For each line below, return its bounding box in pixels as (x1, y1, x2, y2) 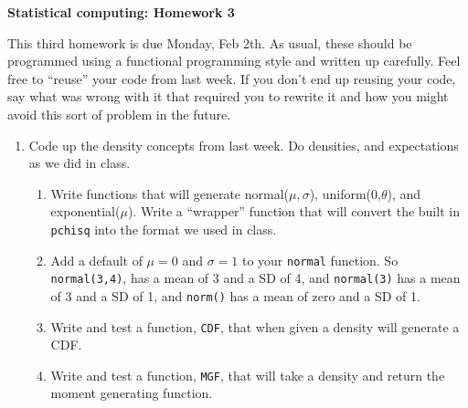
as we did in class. (28, 153, 131, 173)
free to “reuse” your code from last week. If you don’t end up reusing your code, (7, 68, 456, 88)
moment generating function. (50, 383, 213, 403)
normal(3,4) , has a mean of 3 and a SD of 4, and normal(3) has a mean (50, 268, 461, 288)
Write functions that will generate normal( (50, 183, 289, 203)
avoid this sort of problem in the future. (7, 104, 231, 123)
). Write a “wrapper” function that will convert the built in (127, 202, 460, 221)
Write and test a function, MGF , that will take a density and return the (50, 365, 445, 384)
